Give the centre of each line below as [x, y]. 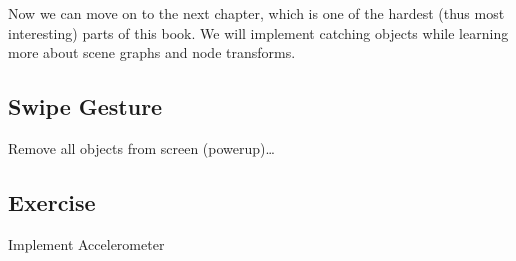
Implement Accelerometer [86, 243]
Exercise [52, 201]
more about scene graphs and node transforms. [152, 52]
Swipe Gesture [85, 106]
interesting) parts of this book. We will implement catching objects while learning [258, 32]
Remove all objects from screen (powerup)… [141, 147]
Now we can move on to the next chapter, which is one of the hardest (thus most [256, 13]
